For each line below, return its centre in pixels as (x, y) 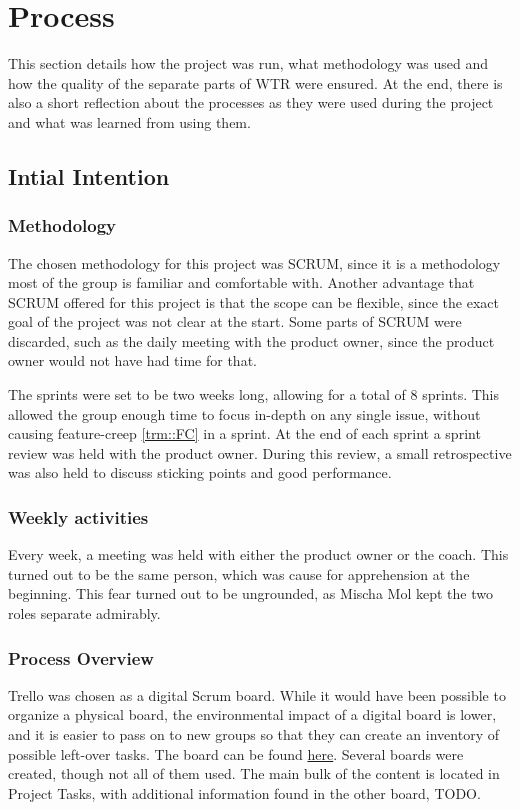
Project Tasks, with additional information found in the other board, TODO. (244, 792)
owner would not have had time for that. (132, 360)
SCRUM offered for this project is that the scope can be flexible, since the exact (253, 301)
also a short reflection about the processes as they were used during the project (251, 102)
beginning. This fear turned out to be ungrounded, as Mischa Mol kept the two (250, 593)
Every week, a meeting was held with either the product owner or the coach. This (258, 554)
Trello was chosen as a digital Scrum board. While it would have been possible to (257, 694)
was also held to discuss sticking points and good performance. (200, 472)
